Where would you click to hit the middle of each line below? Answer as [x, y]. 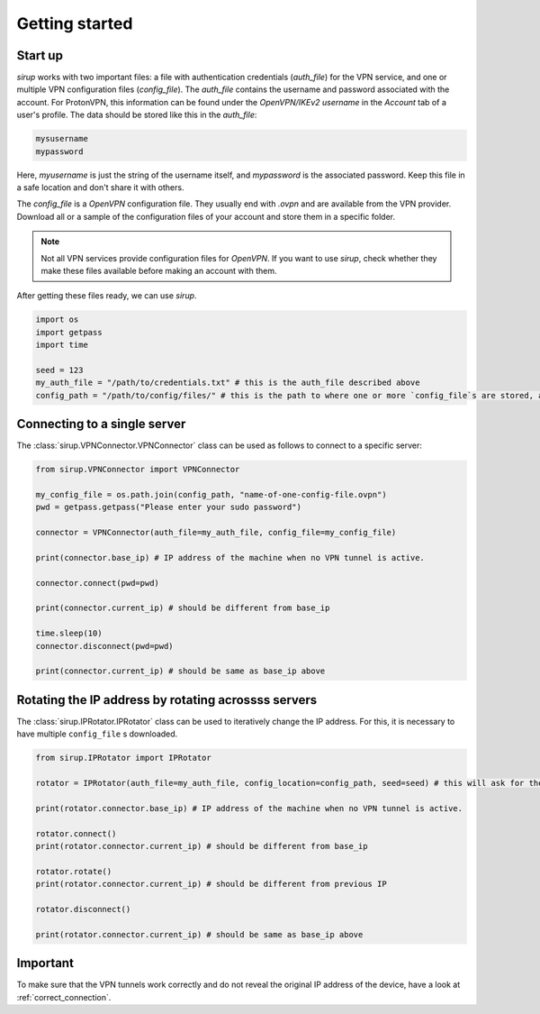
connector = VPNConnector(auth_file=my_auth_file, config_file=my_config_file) [216, 533]
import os [57, 320]
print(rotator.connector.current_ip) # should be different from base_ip [202, 846]
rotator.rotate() [74, 871]
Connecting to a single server [101, 424]
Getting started [75, 23]
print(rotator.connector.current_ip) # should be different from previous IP [211, 884]
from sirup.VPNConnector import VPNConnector [138, 470]
